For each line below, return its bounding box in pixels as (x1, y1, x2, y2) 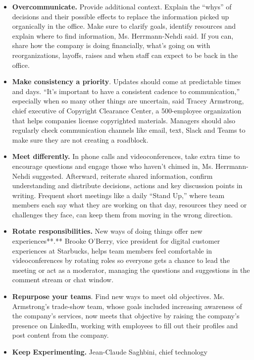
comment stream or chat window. (12, 274, 114, 285)
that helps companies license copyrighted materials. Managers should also (12, 115, 235, 125)
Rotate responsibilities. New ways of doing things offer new (12, 226, 203, 236)
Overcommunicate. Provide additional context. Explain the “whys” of (12, 1, 232, 11)
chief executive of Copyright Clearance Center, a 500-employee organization (12, 105, 242, 115)
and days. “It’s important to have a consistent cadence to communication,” (12, 86, 240, 96)
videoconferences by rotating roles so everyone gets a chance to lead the (12, 255, 230, 265)
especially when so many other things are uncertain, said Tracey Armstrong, (12, 96, 244, 106)
